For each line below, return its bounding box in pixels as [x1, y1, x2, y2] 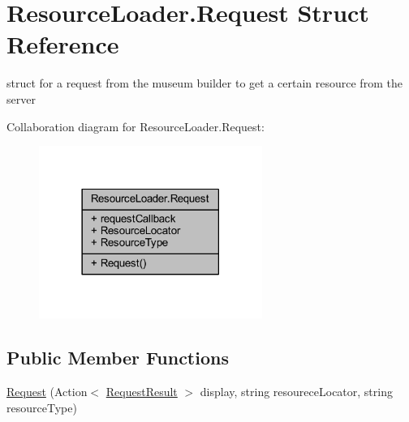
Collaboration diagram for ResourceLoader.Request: [6, 117, 265, 134]
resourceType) [6, 399, 77, 416]
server [6, 90, 36, 107]
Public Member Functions [6, 345, 229, 370]
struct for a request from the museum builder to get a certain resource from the [6, 75, 403, 92]
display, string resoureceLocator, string [200, 383, 393, 400]
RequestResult [105, 383, 178, 400]
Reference [6, 28, 119, 61]
